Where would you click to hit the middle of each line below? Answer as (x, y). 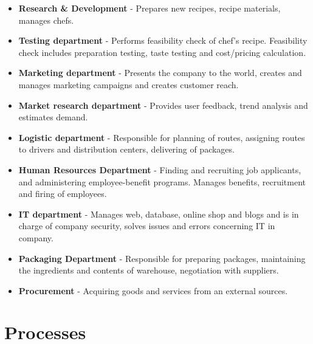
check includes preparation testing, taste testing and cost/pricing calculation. (162, 52)
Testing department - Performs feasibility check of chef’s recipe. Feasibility (163, 40)
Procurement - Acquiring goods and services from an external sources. (153, 290)
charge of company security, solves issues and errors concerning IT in (147, 226)
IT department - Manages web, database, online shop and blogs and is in (159, 214)
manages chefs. (46, 20)
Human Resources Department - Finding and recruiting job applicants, (160, 169)
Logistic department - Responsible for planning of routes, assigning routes (162, 137)
